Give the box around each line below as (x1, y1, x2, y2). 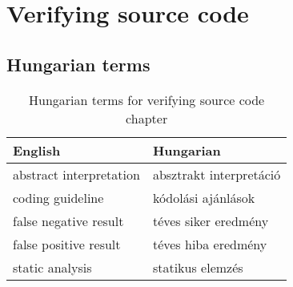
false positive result (13, 234, 121, 253)
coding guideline (13, 188, 104, 207)
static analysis (13, 257, 92, 277)
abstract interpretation (13, 164, 140, 184)
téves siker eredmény (152, 211, 269, 230)
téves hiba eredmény (152, 234, 267, 253)
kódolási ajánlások (152, 188, 255, 207)
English (13, 140, 61, 160)
